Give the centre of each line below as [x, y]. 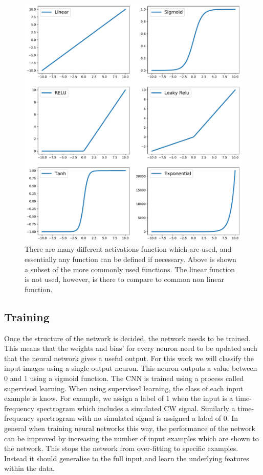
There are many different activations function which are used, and [128, 249]
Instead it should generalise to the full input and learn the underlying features [127, 458]
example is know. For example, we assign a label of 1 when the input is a [119, 398]
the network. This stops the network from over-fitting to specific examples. [121, 448]
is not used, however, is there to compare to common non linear [125, 279]
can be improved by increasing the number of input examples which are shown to [131, 438]
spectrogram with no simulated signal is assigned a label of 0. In [137, 418]
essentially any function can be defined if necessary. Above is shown [130, 259]
